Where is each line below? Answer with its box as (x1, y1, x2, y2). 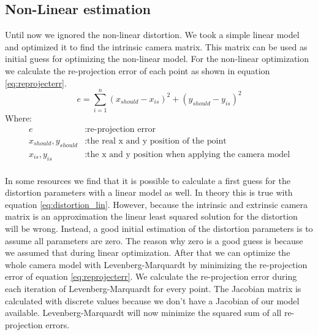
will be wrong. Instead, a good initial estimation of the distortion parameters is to (5, 221, 313, 234)
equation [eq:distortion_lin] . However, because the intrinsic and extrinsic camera (5, 198, 308, 210)
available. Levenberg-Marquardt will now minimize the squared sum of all (5, 306, 282, 319)
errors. (45, 318, 70, 331)
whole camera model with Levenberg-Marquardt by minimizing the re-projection (5, 258, 308, 271)
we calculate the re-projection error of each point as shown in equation (5, 64, 270, 77)
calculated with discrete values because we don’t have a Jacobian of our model (5, 294, 300, 307)
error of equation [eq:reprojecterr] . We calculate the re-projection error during (5, 270, 297, 283)
